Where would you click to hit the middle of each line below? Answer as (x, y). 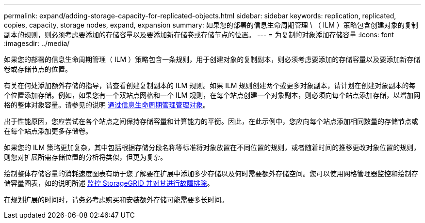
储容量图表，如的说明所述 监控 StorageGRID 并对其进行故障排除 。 (109, 183)
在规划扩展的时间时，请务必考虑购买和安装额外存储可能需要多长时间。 (116, 200)
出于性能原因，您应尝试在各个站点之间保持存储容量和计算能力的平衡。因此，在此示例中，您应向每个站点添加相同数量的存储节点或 (211, 121)
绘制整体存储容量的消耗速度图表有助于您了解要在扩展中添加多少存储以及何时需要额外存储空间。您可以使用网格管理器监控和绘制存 (211, 173)
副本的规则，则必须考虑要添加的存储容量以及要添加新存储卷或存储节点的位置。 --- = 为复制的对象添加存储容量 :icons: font (199, 35)
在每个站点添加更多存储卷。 (48, 131)
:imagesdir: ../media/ (37, 43)
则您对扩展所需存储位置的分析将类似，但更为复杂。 (85, 157)
